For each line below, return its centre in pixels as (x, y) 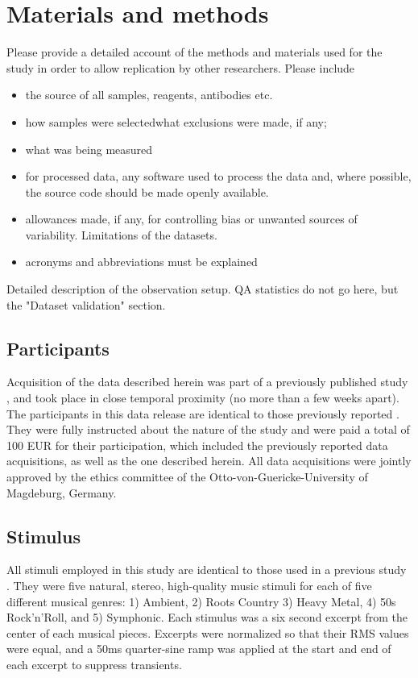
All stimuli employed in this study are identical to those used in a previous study (207, 570)
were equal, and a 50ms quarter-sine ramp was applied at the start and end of (199, 649)
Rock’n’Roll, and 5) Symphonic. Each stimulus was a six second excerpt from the (207, 617)
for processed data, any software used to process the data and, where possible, (218, 176)
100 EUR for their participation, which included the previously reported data (197, 445)
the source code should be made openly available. (147, 191)
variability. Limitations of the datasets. (121, 234)
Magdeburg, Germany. (62, 492)
